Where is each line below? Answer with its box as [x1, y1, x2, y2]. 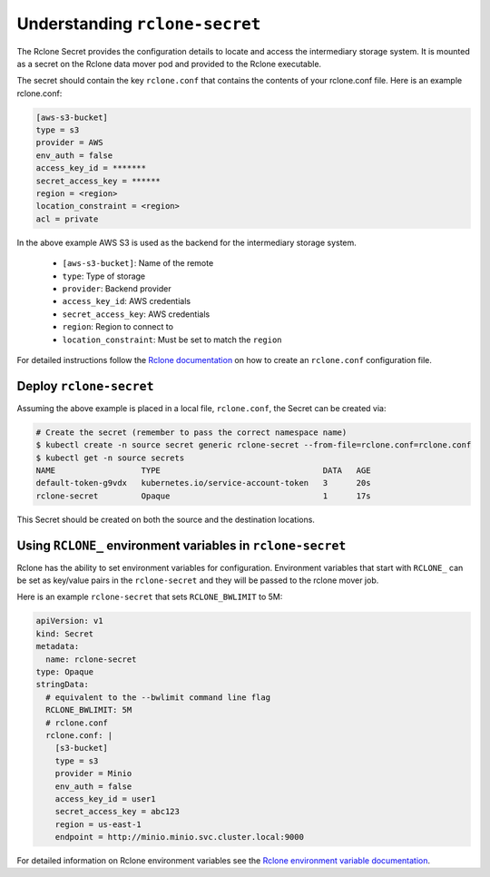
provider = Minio [54, 768, 132, 779]
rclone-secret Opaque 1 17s [35, 490, 371, 501]
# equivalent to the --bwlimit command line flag [45, 692, 271, 703]
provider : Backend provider [62, 282, 171, 294]
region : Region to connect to [62, 321, 174, 332]
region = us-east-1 [54, 819, 142, 830]
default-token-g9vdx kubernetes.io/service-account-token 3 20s [35, 478, 371, 488]
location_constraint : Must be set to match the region [62, 334, 282, 345]
